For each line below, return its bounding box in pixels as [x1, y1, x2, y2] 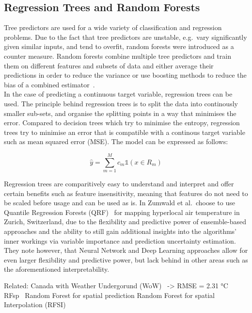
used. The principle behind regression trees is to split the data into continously [4, 98, 238, 108]
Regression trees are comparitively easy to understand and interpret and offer [4, 179, 234, 189]
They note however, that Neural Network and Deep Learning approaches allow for [4, 245, 248, 255]
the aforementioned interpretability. [4, 264, 110, 274]
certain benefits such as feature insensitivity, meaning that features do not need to [4, 188, 248, 198]
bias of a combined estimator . [4, 79, 95, 89]
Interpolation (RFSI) [4, 299, 66, 310]
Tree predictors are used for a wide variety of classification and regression [4, 22, 222, 33]
